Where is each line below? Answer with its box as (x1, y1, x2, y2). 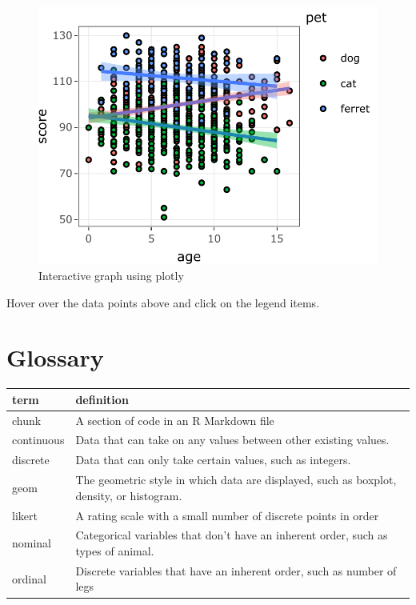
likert (12, 507, 38, 523)
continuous (12, 431, 65, 448)
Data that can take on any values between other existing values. (75, 431, 390, 448)
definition (75, 391, 129, 407)
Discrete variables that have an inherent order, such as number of (75, 562, 397, 579)
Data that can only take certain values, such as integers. (75, 451, 351, 468)
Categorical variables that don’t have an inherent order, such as (75, 527, 388, 543)
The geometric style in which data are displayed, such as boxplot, (75, 471, 397, 488)
